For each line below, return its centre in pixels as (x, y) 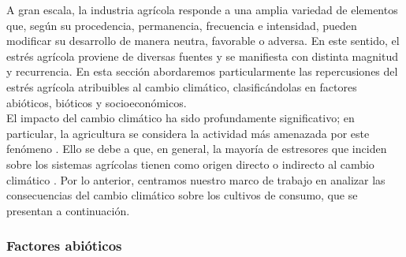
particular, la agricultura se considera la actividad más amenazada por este (188, 133)
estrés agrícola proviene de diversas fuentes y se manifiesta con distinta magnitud (202, 56)
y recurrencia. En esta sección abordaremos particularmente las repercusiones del (202, 71)
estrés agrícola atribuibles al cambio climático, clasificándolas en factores (182, 86)
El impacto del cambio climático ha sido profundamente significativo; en (181, 118)
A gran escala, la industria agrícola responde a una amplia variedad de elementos (202, 9)
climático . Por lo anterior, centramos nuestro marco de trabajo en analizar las (196, 179)
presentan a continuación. (68, 210)
